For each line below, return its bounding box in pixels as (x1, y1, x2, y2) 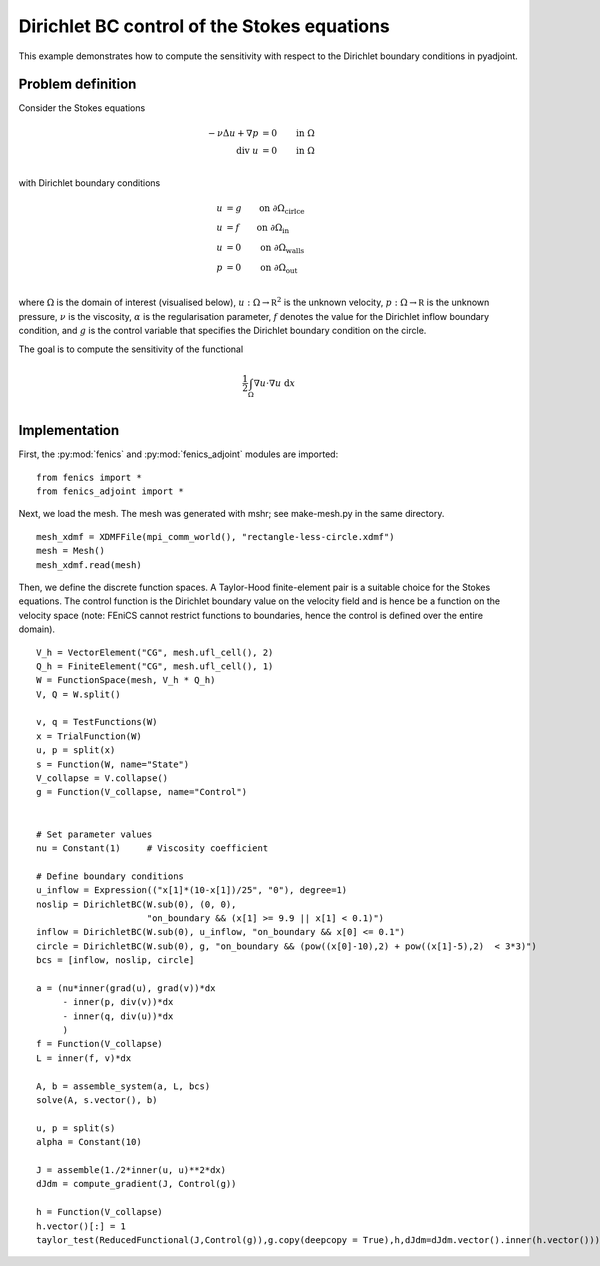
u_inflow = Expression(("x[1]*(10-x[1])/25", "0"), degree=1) (36, 885, 348, 896)
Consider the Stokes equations (18, 102, 146, 114)
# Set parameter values (36, 828, 153, 840)
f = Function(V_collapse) (36, 1038, 164, 1050)
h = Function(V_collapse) (36, 1206, 164, 1218)
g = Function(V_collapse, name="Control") (36, 786, 248, 798)
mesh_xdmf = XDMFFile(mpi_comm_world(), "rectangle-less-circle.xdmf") (36, 531, 395, 542)
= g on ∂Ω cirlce (226, 202, 305, 216)
